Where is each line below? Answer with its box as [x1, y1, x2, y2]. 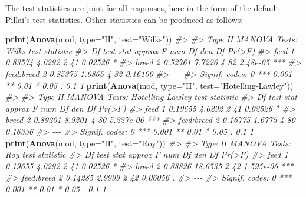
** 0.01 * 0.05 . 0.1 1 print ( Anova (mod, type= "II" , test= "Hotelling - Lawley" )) [5, 79, 294, 91]
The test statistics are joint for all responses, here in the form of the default [5, 2, 279, 14]
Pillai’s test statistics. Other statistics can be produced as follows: [5, 13, 244, 25]
